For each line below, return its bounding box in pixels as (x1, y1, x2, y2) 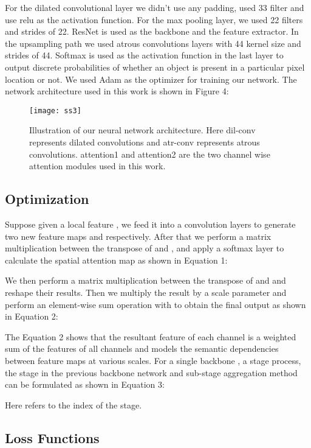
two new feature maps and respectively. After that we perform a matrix (5, 229, 272, 242)
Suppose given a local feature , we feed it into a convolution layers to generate (5, 217, 296, 230)
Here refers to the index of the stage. (5, 398, 142, 411)
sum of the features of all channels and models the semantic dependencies (5, 342, 279, 355)
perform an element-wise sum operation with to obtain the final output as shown (5, 298, 306, 310)
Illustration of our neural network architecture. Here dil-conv (29, 124, 256, 136)
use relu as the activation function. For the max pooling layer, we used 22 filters (5, 13, 303, 26)
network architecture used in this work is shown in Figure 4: (5, 85, 229, 97)
